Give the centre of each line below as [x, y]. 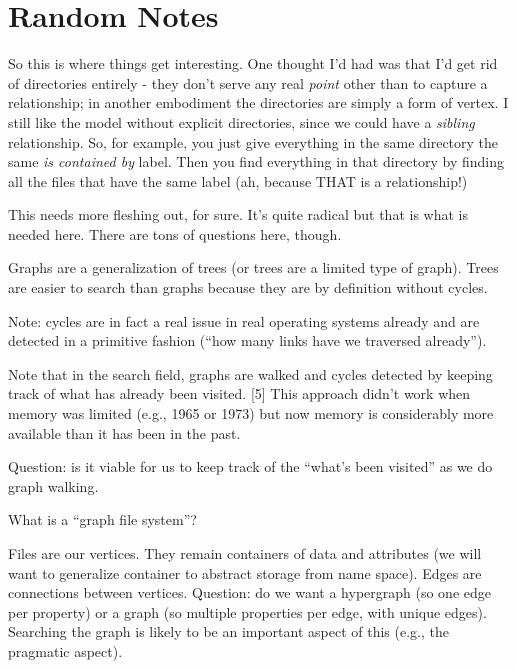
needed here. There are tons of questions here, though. [175, 233]
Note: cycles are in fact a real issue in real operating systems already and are [244, 320]
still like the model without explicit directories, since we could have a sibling [241, 121]
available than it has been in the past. [124, 432]
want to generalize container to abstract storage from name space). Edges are [245, 572]
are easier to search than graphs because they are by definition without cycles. [248, 287]
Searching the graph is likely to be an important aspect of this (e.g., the [228, 631]
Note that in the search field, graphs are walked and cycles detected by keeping [250, 373]
